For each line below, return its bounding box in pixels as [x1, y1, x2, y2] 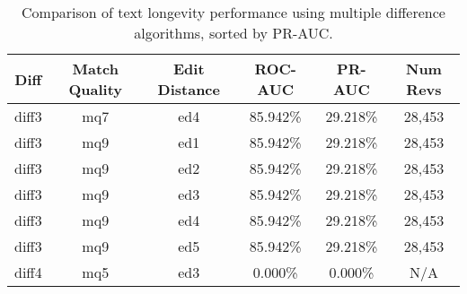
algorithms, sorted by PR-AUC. [134, 22, 333, 43]
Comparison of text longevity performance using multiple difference [22, 2, 445, 22]
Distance [157, 79, 220, 99]
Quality [68, 79, 123, 99]
